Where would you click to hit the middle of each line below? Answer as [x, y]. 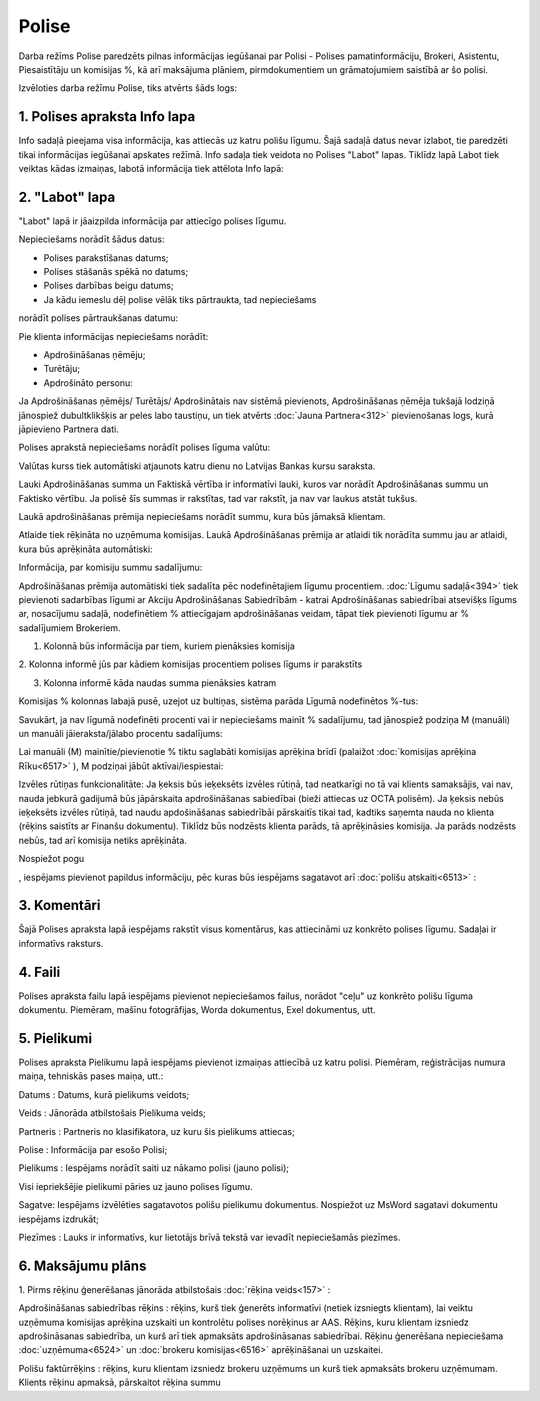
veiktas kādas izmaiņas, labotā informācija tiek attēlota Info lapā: [151, 169]
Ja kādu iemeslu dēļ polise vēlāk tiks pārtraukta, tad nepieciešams [180, 299]
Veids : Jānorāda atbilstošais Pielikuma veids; [112, 1113]
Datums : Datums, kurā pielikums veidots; [104, 1094]
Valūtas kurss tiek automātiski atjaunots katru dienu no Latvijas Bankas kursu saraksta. [197, 466]
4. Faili [39, 971]
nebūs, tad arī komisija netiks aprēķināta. [102, 840]
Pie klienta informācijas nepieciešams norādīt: [113, 336]
